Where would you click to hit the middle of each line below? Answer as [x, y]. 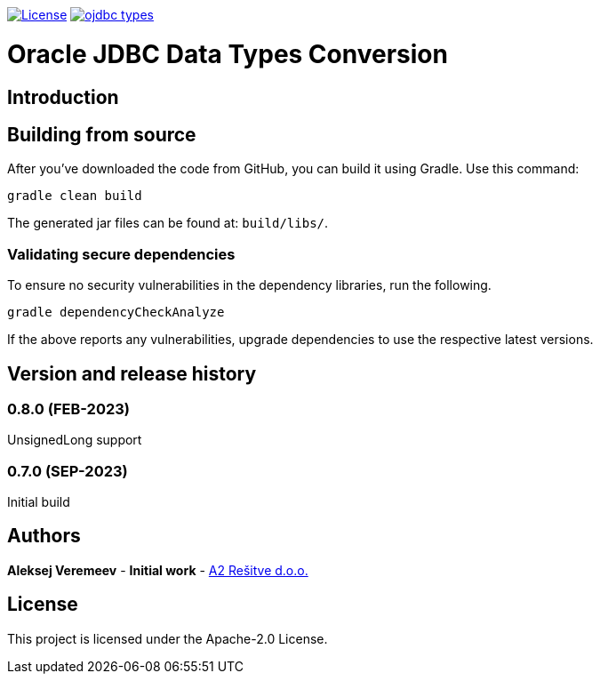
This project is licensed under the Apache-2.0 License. [168, 638]
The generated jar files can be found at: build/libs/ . [168, 223]
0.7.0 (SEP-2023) [68, 471]
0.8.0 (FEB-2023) [68, 409]
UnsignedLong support [75, 440]
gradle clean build [75, 196]
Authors [44, 536]
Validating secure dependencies [121, 254]
